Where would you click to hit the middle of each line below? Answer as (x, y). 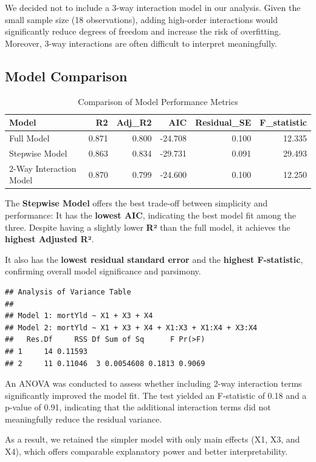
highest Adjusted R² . (50, 239)
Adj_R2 (134, 122)
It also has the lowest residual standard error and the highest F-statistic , (154, 259)
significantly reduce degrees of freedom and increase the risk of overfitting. (143, 31)
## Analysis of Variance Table (68, 292)
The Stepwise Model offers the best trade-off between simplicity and (136, 203)
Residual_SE (223, 122)
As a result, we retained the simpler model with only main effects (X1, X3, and (153, 439)
